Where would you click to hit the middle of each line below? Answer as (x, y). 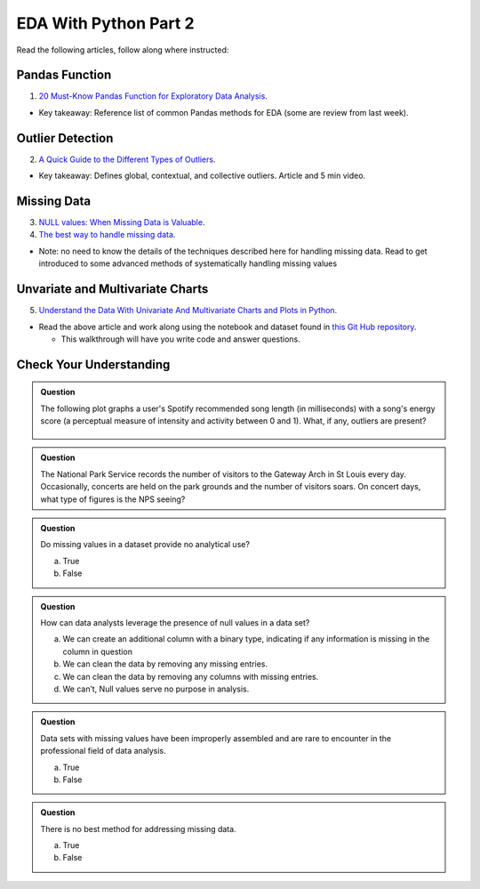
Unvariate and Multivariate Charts (112, 289)
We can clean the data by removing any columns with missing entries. (191, 676)
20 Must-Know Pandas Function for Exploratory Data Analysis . (153, 96)
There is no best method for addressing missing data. (138, 828)
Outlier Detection (65, 138)
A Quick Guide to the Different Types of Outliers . (127, 159)
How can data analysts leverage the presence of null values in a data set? (175, 622)
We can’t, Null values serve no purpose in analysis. (156, 689)
